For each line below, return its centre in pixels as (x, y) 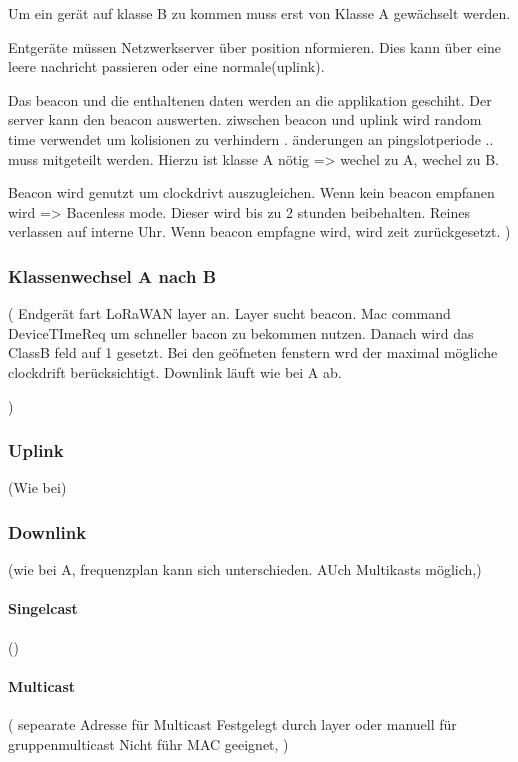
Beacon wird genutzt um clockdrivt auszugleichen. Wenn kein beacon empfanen (251, 192)
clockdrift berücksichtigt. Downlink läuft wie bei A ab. (175, 371)
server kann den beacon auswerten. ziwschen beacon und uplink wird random (245, 119)
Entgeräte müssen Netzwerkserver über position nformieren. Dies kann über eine (255, 46)
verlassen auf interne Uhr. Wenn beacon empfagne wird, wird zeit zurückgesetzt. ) (259, 231)
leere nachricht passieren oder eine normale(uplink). (166, 66)
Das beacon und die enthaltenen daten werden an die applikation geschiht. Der (250, 99)
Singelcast (43, 608)
